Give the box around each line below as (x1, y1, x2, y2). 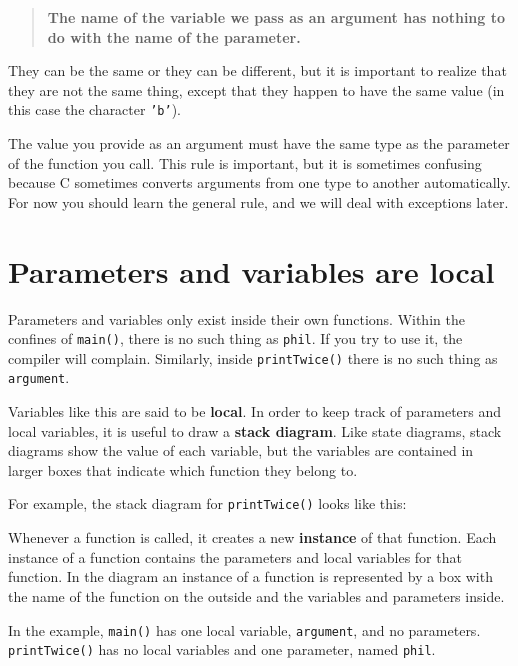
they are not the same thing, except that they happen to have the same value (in (8, 79, 505, 100)
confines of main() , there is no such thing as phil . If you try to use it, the (8, 328, 463, 349)
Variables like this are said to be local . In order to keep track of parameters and (8, 401, 502, 422)
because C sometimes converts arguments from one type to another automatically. (8, 172, 511, 193)
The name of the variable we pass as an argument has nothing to (47, 7, 506, 27)
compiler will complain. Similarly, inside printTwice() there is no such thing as (8, 347, 498, 368)
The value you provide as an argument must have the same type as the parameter (8, 133, 510, 154)
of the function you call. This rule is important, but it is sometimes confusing (8, 152, 482, 173)
